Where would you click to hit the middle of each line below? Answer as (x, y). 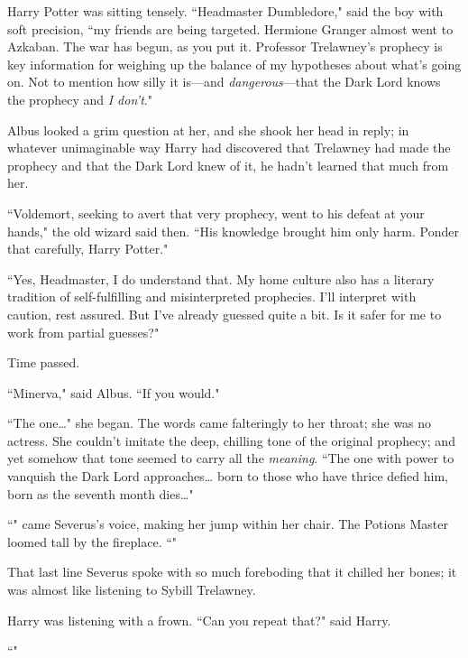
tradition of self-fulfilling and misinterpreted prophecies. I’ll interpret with (212, 297)
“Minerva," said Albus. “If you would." (114, 392)
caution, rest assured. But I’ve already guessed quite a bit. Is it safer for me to (225, 314)
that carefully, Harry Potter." (88, 249)
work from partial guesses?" (83, 332)
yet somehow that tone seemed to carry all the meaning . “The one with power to (231, 458)
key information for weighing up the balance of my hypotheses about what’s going (234, 64)
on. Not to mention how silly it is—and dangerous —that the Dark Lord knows (224, 82)
